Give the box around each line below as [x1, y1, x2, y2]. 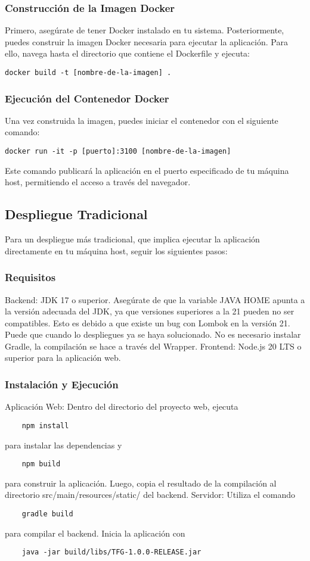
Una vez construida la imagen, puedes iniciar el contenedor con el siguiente [5, 114, 278, 126]
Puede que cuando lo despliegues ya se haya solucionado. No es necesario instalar [5, 328, 301, 341]
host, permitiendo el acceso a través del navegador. [5, 176, 191, 188]
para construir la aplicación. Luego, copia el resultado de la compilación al [5, 476, 277, 489]
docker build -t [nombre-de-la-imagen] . [5, 68, 172, 77]
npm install [21, 421, 69, 430]
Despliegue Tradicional [5, 205, 148, 223]
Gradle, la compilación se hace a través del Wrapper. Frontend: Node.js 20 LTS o [5, 339, 302, 352]
